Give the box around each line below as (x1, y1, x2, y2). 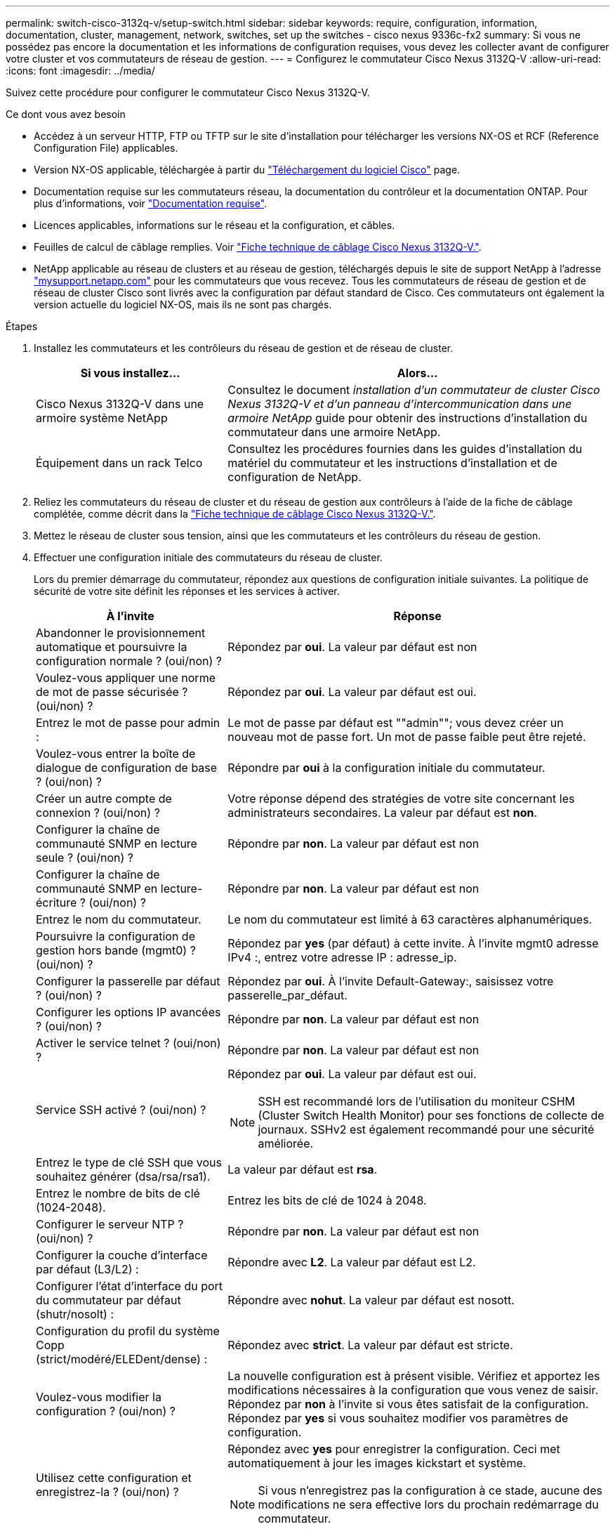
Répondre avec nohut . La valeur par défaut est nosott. (227, 1293, 515, 1307)
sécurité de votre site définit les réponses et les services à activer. (34, 585, 340, 597)
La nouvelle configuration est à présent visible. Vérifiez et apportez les (227, 1369, 600, 1383)
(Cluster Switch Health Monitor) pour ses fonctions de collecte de (258, 1108, 604, 1122)
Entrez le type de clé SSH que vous (36, 1155, 223, 1169)
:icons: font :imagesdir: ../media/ (6, 65, 155, 77)
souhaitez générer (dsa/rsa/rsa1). (36, 1169, 211, 1183)
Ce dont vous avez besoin (6, 108, 126, 120)
